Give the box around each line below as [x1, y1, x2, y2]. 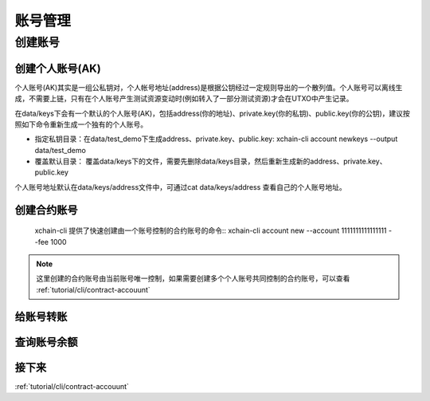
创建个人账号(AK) [14, 61, 101, 75]
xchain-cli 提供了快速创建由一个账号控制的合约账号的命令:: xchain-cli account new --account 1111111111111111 [34, 226, 387, 235]
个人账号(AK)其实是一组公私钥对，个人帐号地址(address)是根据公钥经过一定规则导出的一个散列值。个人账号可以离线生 [14, 82, 403, 92]
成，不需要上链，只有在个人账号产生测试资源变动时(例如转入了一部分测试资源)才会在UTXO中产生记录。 [14, 94, 354, 104]
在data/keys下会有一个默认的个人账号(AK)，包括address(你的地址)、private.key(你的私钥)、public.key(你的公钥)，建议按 [14, 108, 410, 118]
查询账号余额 [14, 335, 78, 348]
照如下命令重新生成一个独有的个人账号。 [14, 120, 147, 129]
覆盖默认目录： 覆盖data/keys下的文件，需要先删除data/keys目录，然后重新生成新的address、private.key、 [34, 156, 387, 167]
